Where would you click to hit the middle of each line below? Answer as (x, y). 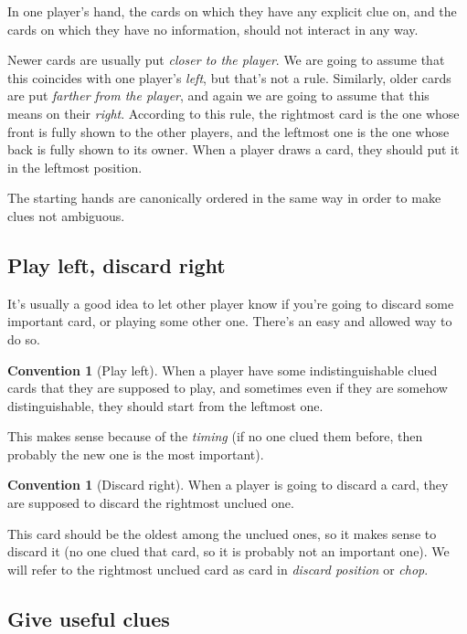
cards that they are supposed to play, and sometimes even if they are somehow (228, 388)
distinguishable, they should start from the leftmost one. (165, 405)
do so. (24, 338)
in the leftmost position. (75, 167)
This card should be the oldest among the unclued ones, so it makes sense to (222, 533)
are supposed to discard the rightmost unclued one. (151, 503)
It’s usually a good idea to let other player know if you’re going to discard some (231, 303)
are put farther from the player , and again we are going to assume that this (218, 95)
